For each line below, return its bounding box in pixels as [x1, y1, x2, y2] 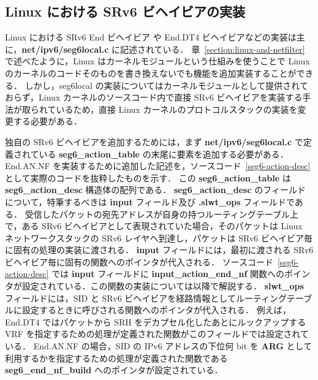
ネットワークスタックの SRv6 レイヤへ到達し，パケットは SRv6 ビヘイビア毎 [5, 231, 312, 244]
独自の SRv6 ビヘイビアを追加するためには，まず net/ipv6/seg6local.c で [5, 135, 303, 148]
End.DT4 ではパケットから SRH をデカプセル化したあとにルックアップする [5, 315, 306, 328]
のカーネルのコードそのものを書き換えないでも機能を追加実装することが [5, 66, 297, 79]
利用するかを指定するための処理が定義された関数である [5, 351, 228, 364]
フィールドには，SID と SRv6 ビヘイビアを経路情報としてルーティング [5, 291, 287, 304]
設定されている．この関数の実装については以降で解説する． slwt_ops [21, 279, 304, 292]
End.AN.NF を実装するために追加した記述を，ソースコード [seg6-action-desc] [5, 159, 311, 172]
